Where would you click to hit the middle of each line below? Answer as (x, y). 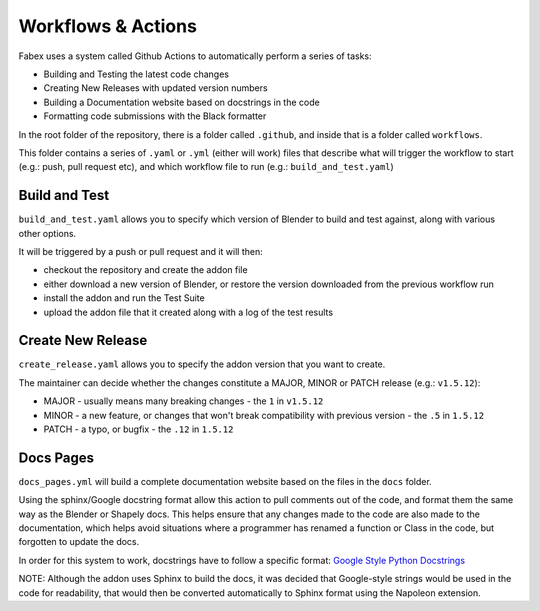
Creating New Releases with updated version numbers (156, 88)
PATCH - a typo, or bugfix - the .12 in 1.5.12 (138, 429)
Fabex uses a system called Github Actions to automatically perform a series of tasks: (195, 56)
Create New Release (83, 340)
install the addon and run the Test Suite (124, 298)
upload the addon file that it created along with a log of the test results (188, 312)
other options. (47, 233)
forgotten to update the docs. (79, 542)
